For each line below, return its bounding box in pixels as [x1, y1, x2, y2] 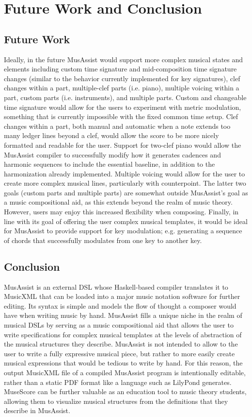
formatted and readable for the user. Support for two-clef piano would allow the [4, 139, 241, 150]
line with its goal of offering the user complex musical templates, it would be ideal [4, 216, 248, 226]
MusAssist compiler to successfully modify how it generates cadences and [4, 149, 221, 159]
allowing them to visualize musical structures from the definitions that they [4, 396, 228, 406]
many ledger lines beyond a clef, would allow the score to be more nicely [4, 130, 219, 140]
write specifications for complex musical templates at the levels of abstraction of [4, 329, 242, 339]
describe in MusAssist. [4, 405, 70, 416]
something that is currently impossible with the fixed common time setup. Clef [4, 111, 238, 122]
